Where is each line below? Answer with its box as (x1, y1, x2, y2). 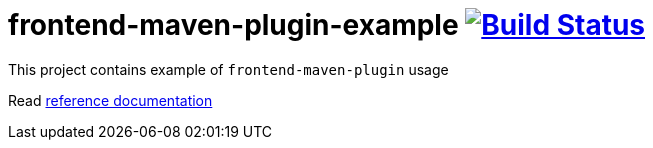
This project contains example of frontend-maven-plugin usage (8, 60, 449, 78)
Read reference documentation (8, 91, 213, 109)
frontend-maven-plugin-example (8, 8, 459, 42)
